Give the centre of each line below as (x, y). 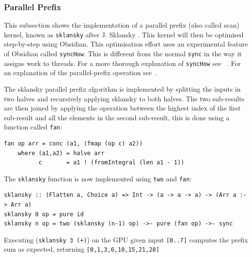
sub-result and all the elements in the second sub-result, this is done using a (117, 117)
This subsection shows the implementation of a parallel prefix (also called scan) (122, 25)
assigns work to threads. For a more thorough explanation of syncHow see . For (123, 63)
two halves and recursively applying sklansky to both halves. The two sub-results (124, 98)
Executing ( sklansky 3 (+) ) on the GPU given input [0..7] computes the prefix (126, 239)
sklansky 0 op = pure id (44, 214)
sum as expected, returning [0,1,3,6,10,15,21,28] (82, 249)
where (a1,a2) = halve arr (61, 153)
